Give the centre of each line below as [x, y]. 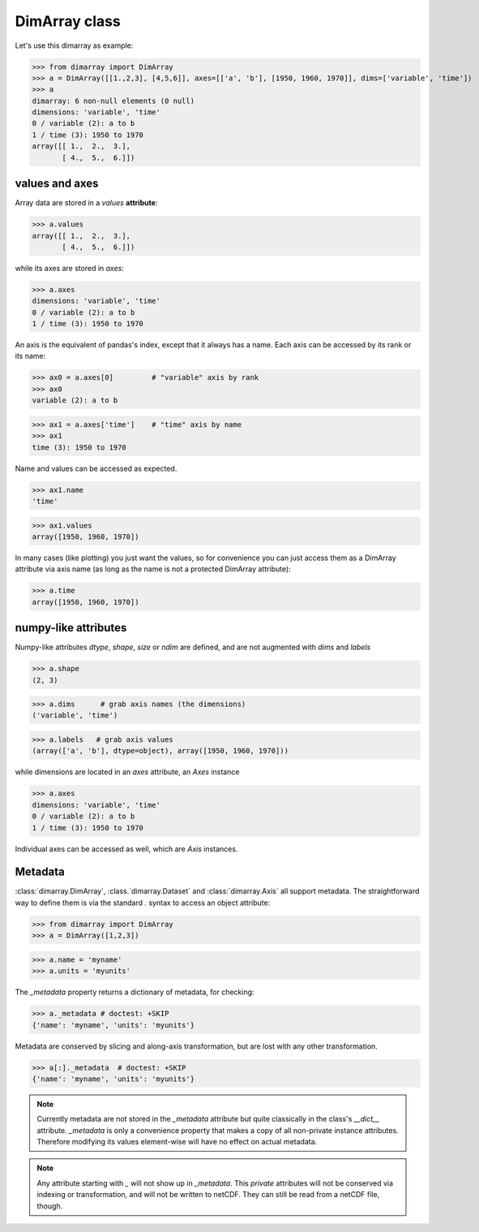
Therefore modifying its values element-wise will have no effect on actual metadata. [177, 1142]
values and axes [57, 184]
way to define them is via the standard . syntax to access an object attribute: [143, 902]
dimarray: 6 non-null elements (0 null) [113, 101]
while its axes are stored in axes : [70, 268]
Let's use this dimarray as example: [74, 45]
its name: [30, 356]
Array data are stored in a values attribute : [86, 203]
